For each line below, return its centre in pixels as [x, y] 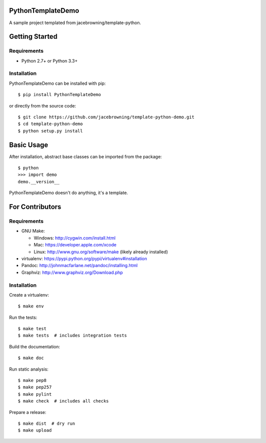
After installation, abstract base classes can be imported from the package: [85, 156]
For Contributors [35, 207]
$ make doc [31, 358]
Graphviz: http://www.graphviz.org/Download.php [72, 272]
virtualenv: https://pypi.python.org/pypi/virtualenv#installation [84, 258]
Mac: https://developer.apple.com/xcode [75, 245]
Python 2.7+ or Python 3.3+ [50, 61]
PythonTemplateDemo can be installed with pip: [57, 83]
